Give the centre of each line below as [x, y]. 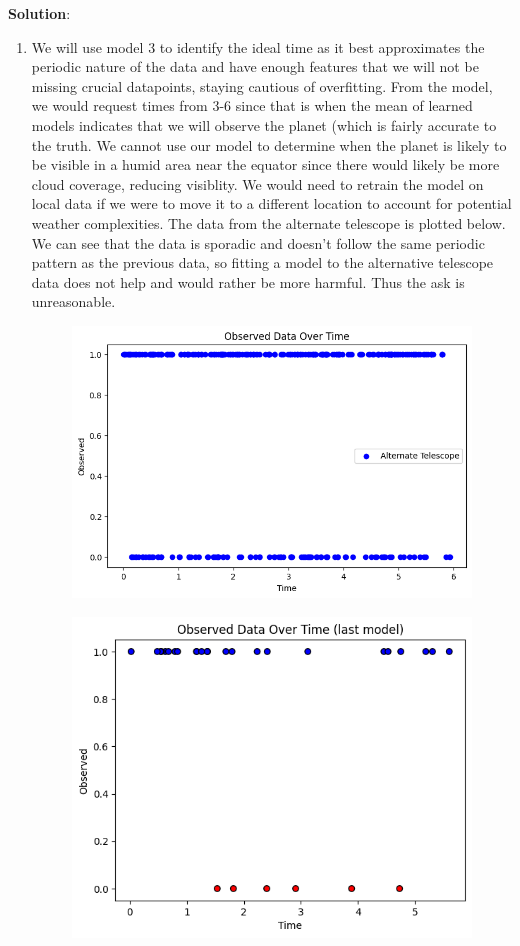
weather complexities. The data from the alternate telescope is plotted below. [268, 222]
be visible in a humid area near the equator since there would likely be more [265, 164]
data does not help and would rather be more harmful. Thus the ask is [248, 281]
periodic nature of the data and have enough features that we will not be [255, 66]
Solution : [39, 13]
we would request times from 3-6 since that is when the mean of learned [252, 105]
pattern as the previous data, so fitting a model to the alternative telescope [262, 262]
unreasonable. [73, 301]
